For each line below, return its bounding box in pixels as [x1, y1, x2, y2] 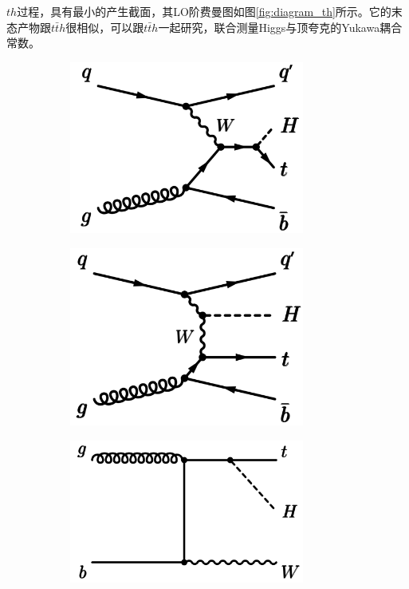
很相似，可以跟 [65, 18, 144, 35]
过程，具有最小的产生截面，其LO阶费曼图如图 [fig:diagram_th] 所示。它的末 [17, 3, 403, 19]
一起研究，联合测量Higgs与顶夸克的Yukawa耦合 [158, 18, 403, 35]
